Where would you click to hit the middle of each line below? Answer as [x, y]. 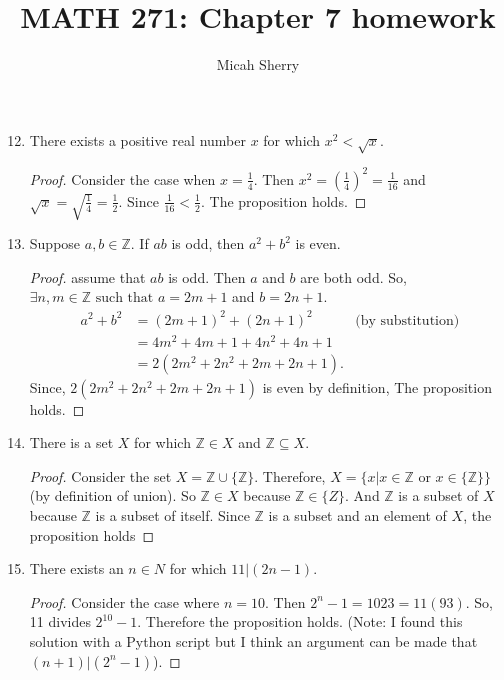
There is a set [71, 442]
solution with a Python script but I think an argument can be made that [253, 641]
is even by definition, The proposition [377, 386]
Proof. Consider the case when [122, 178]
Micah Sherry [258, 64]
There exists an [76, 568]
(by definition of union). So [112, 495]
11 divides [60, 621]
